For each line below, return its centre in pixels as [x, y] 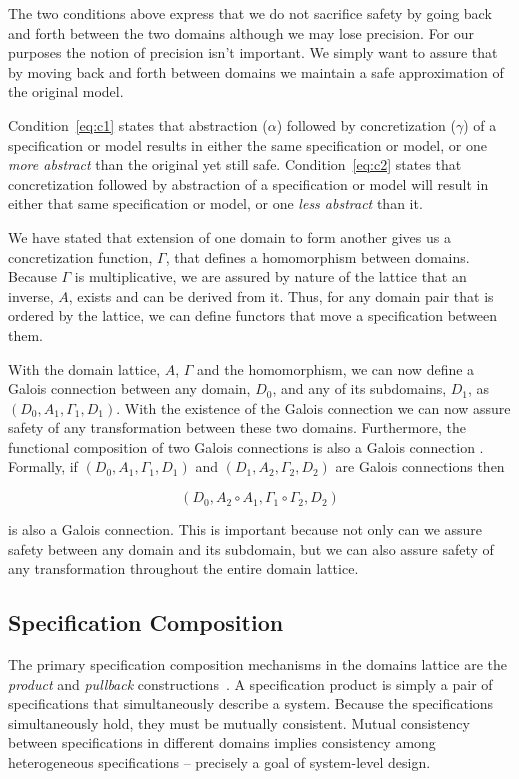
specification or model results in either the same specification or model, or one [247, 144]
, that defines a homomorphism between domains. [317, 256]
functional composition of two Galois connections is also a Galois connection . [246, 446]
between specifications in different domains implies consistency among [222, 742]
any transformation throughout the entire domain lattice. [183, 568]
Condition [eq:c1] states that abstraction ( [138, 124]
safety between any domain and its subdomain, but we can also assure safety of [251, 548]
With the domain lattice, [84, 368]
